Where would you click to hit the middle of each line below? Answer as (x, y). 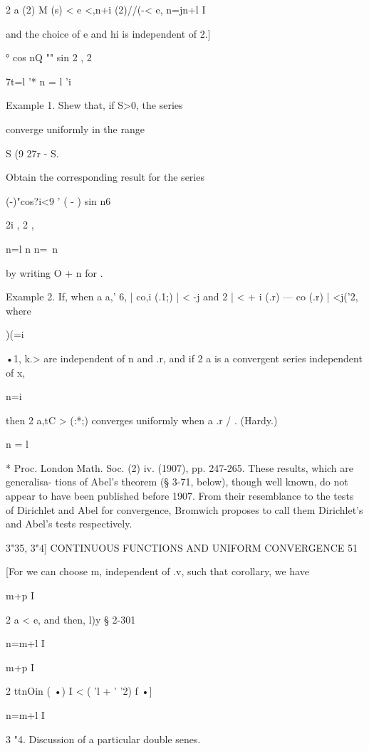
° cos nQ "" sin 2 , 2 (49, 57)
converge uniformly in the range (75, 128)
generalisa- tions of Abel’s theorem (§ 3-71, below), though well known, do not (177, 482)
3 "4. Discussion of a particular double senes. (103, 739)
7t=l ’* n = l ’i (38, 81)
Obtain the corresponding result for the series (105, 177)
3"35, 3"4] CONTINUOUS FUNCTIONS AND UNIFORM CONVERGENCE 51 (182, 547)
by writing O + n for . (54, 272)
